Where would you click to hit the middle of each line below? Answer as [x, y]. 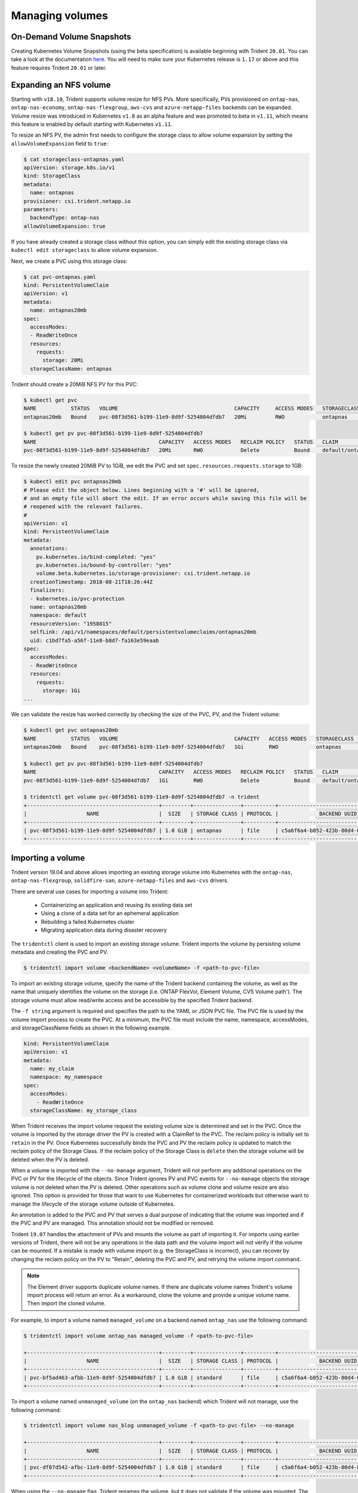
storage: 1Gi [61, 690]
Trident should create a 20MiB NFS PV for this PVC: [75, 384]
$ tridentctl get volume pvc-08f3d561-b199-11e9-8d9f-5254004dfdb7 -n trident [141, 797]
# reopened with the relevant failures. [83, 507]
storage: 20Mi [63, 360]
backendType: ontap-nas [65, 218]
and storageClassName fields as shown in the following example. [91, 1028]
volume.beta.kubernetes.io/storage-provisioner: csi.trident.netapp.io [143, 574]
